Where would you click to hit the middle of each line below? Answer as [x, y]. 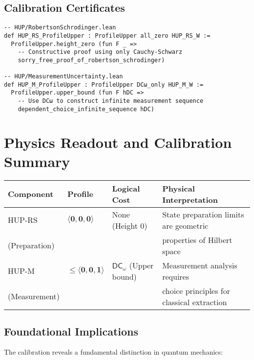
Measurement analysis [200, 265]
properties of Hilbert [197, 240]
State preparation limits [203, 214]
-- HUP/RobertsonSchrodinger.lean [60, 28]
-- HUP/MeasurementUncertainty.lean [63, 77]
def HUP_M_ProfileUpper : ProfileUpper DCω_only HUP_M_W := [104, 84]
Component [31, 194]
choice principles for [196, 290]
